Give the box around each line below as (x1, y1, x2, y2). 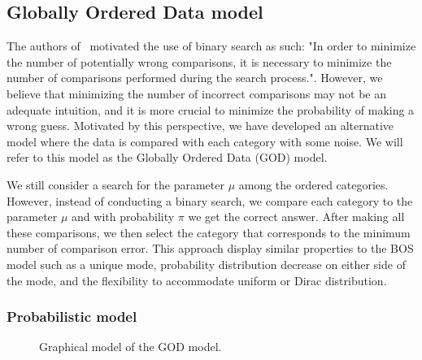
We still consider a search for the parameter (7, 176, 224, 193)
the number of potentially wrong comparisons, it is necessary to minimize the (7, 53, 392, 70)
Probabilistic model (7, 306, 137, 327)
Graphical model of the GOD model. (39, 338, 222, 355)
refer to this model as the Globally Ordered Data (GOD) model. (7, 149, 328, 166)
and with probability (72, 208, 175, 225)
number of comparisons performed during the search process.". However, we (7, 69, 383, 86)
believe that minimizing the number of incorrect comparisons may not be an (7, 85, 386, 102)
